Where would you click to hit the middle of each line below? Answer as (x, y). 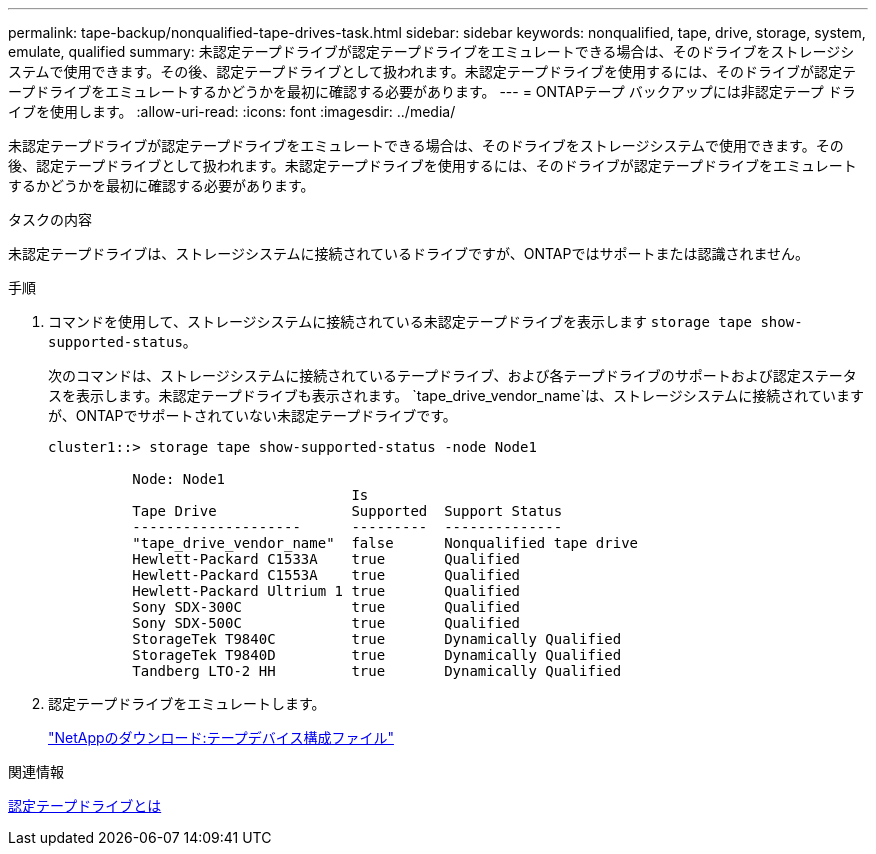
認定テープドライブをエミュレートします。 (187, 703)
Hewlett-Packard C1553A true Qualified (326, 575)
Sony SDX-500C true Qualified (326, 623)
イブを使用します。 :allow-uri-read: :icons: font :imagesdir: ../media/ (232, 111)
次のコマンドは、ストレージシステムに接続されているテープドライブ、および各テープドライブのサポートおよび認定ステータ (452, 375)
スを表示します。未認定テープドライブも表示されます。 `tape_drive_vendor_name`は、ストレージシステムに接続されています (456, 395)
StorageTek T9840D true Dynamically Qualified (377, 655)
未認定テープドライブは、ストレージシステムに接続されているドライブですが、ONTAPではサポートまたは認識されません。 (409, 253)
